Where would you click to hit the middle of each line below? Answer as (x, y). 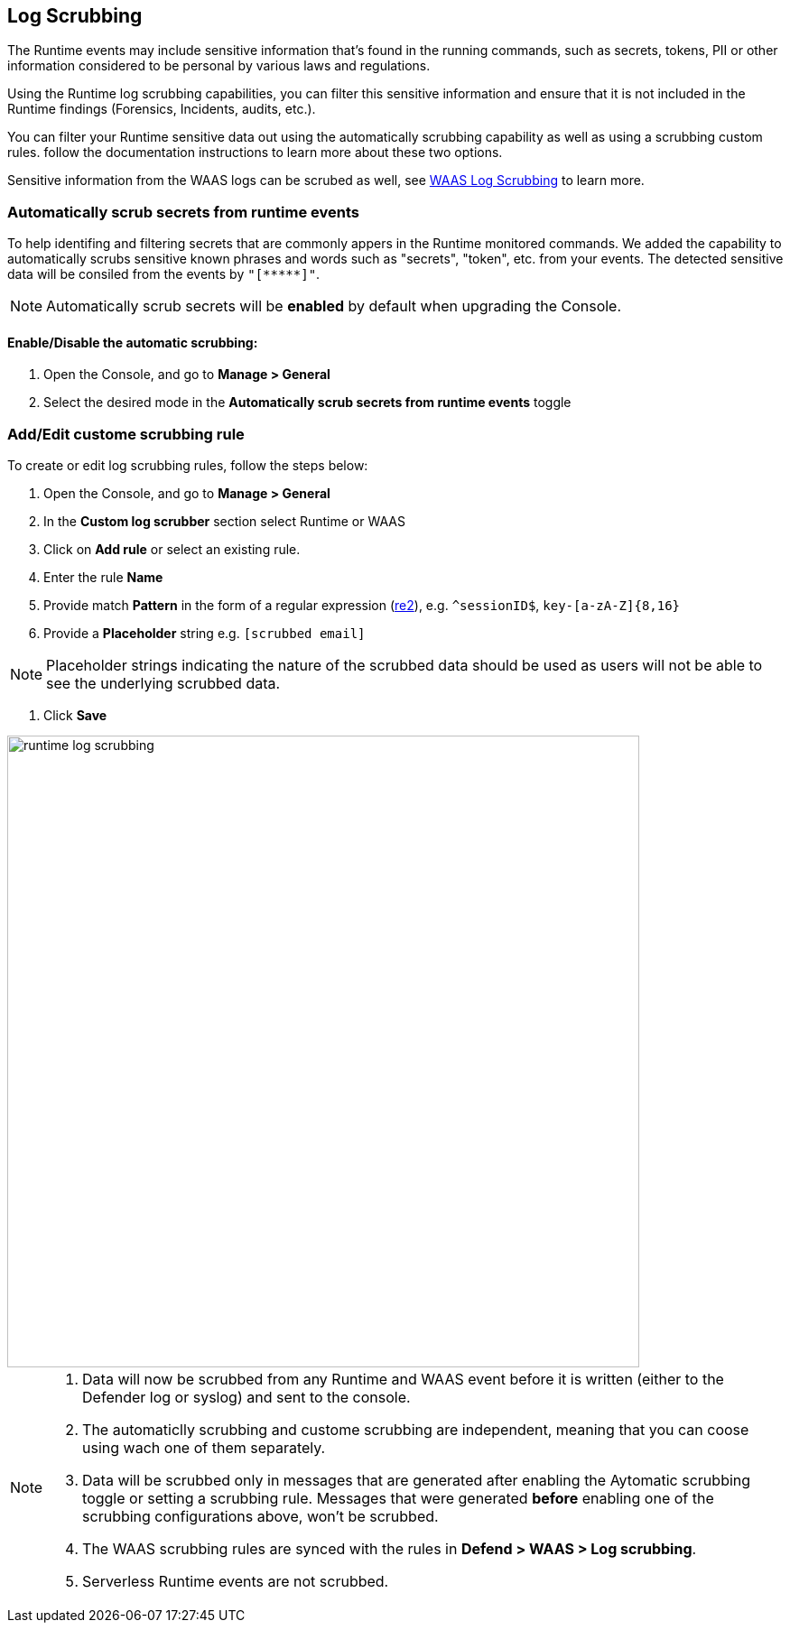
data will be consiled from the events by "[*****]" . (164, 274)
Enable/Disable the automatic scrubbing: (133, 342)
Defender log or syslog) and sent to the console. (246, 1398)
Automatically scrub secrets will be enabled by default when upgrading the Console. (334, 306)
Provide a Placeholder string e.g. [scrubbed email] (204, 634)
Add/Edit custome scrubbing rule (126, 434)
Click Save (75, 716)
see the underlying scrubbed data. (163, 684)
